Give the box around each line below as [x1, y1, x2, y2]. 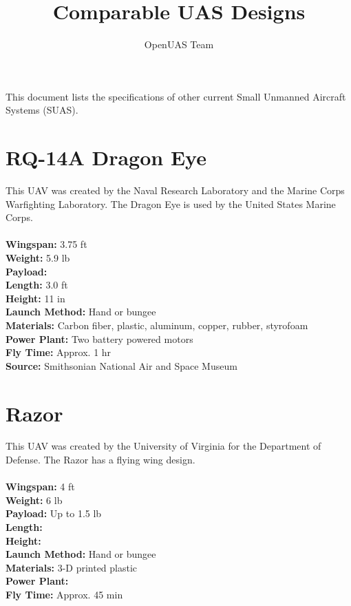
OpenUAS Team [144, 37, 214, 52]
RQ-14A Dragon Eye [6, 143, 206, 171]
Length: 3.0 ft [6, 278, 68, 292]
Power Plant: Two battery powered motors [6, 331, 193, 346]
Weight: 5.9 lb [6, 251, 70, 264]
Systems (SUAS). [6, 103, 78, 117]
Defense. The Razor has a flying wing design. [6, 452, 195, 467]
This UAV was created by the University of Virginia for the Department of [6, 439, 321, 453]
